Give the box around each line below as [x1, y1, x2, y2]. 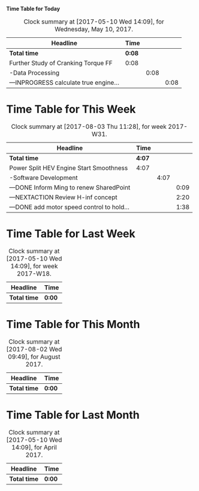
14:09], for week [10, 262, 58, 270]
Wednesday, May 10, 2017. [55, 25, 134, 33]
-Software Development [9, 173, 78, 182]
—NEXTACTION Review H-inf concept [9, 193, 118, 201]
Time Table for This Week [6, 102, 136, 116]
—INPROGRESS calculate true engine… [9, 78, 120, 87]
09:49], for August [8, 352, 61, 360]
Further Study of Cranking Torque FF [9, 59, 113, 67]
